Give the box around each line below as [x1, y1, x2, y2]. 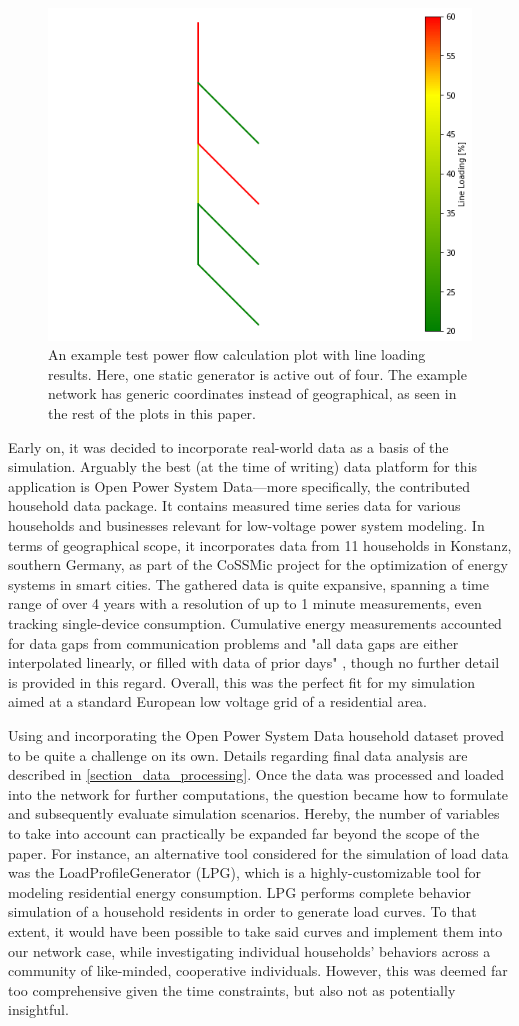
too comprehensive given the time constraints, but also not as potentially [8, 979, 456, 1000]
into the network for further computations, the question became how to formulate [8, 783, 509, 804]
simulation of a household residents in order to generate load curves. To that [8, 901, 477, 922]
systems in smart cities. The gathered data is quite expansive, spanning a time [8, 573, 489, 594]
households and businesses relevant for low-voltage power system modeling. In [8, 515, 485, 536]
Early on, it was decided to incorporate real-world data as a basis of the [8, 436, 449, 457]
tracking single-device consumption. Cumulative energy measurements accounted [8, 613, 502, 633]
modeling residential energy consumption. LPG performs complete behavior [8, 881, 471, 902]
